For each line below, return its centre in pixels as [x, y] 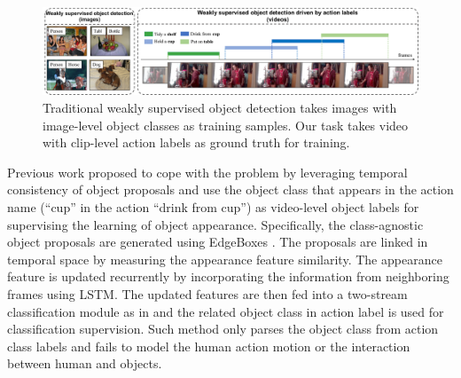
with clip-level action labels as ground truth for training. [196, 142]
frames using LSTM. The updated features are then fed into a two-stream [207, 293]
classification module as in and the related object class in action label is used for [226, 311]
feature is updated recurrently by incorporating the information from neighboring [228, 276]
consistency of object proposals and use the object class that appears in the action [230, 189]
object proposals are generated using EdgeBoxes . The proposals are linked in [218, 242]
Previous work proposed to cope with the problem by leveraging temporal [207, 172]
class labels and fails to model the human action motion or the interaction [209, 346]
